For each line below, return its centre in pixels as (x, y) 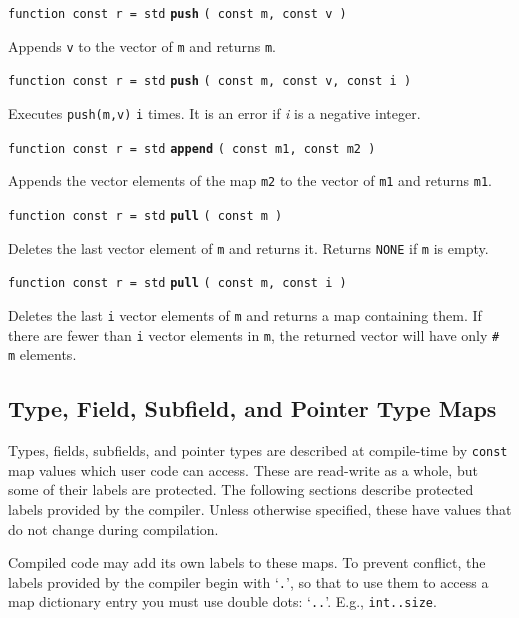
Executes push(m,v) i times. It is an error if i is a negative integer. (214, 112)
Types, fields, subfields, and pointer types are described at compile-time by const (258, 450)
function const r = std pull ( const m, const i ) (177, 283)
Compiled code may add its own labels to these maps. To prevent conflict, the (247, 562)
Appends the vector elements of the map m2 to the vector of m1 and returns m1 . (250, 180)
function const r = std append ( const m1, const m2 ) (192, 148)
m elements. (42, 354)
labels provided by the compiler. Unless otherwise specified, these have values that (260, 508)
